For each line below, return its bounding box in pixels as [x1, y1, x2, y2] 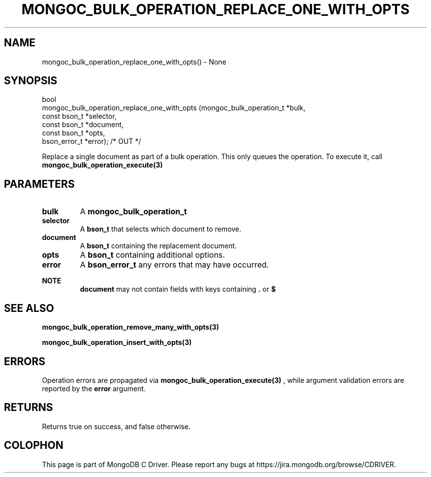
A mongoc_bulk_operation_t [80, 206, 187, 217]
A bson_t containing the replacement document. [80, 241, 237, 250]
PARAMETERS [4, 177, 75, 190]
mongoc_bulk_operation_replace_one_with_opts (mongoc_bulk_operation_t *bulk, [42, 103, 306, 112]
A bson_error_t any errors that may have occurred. [80, 260, 269, 270]
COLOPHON [4, 439, 63, 452]
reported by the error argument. [42, 384, 146, 393]
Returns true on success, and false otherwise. [42, 422, 191, 431]
